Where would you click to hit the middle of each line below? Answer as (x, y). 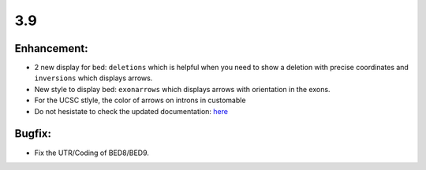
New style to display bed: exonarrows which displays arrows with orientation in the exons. (182, 89)
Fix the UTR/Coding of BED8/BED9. (92, 153)
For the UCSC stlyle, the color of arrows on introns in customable (140, 100)
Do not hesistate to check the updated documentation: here (131, 111)
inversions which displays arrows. (93, 78)
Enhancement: (51, 48)
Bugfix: (33, 134)
